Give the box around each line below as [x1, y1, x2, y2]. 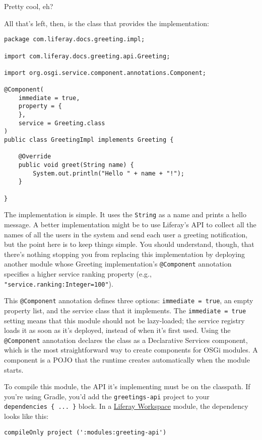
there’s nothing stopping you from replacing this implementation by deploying [4, 248, 245, 259]
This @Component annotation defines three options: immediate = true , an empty [4, 295, 253, 306]
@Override [18, 153, 51, 160]
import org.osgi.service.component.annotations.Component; [4, 69, 206, 76]
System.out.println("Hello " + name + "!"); [33, 169, 184, 177]
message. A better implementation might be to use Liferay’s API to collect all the [4, 219, 256, 229]
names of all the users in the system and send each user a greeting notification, [4, 229, 248, 239]
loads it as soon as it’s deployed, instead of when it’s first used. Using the [4, 325, 231, 335]
